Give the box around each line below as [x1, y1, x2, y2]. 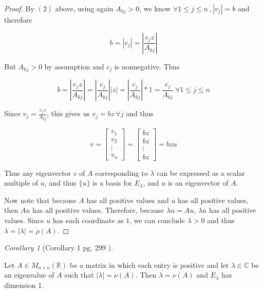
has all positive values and [86, 194, 169, 205]
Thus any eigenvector [4, 167, 71, 178]
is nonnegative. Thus [114, 61, 180, 71]
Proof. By [4, 3, 34, 13]
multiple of [4, 177, 39, 188]
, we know [139, 3, 171, 13]
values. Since [4, 215, 44, 226]
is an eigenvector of [167, 177, 229, 188]
